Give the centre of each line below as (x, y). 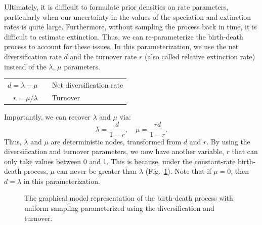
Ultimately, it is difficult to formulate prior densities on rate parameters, (116, 7)
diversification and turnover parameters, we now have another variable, (114, 151)
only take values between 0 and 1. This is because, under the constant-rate (120, 161)
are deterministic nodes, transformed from (116, 141)
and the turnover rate (103, 56)
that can (245, 151)
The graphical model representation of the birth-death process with (129, 198)
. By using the (228, 141)
